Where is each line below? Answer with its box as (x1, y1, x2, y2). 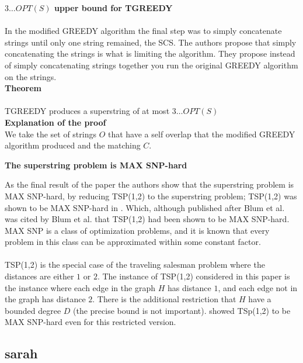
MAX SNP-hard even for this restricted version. (5, 316, 176, 328)
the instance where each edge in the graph (5, 281, 155, 293)
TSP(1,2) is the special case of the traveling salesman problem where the (5, 258, 265, 271)
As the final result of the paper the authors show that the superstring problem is (5, 178, 294, 191)
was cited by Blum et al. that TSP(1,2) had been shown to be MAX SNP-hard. (5, 213, 290, 225)
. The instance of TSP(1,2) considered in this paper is (97, 270, 290, 282)
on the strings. (5, 70, 57, 82)
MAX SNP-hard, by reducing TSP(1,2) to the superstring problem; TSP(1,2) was (5, 189, 297, 202)
